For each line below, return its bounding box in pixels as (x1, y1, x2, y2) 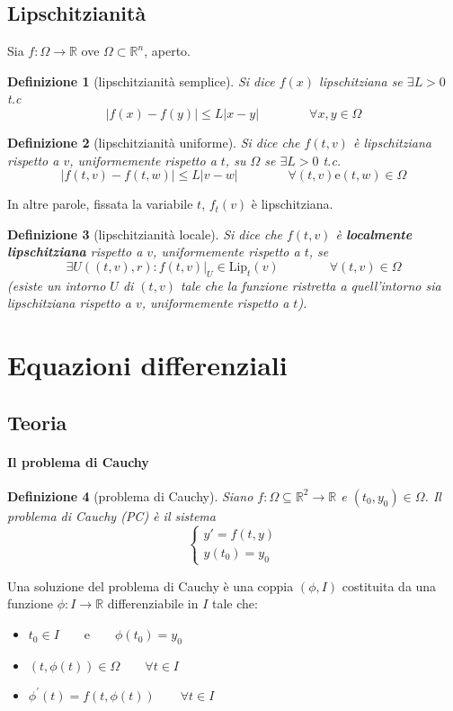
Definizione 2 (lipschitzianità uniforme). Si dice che (7, 132, 300, 151)
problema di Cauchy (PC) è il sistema (7, 506, 216, 525)
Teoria (7, 408, 67, 436)
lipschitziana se (319, 71, 403, 90)
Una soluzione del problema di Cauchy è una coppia (7, 576, 294, 595)
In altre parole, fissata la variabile (7, 194, 193, 213)
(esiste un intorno (7, 275, 106, 294)
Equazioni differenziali (7, 346, 288, 383)
